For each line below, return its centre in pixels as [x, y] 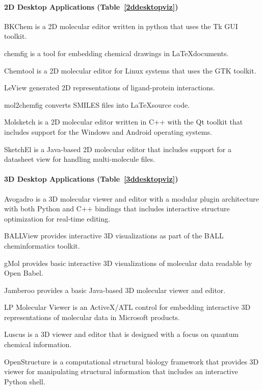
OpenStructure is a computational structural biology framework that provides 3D [131, 361]
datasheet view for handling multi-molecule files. [80, 159]
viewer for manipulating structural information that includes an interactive [121, 371]
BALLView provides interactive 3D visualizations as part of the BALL [114, 236]
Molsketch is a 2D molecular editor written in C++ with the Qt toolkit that [124, 122]
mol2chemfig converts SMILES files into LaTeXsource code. [97, 104]
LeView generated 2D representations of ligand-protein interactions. [110, 88]
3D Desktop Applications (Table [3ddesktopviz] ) [91, 179]
